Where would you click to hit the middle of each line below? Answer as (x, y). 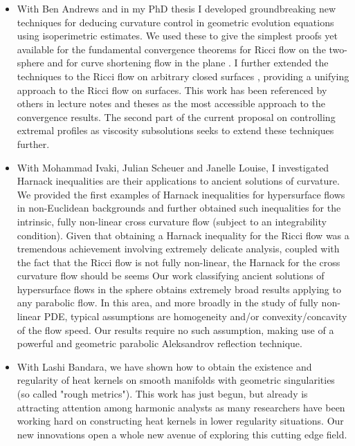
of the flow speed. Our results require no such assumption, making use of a (175, 329)
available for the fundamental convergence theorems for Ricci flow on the (171, 49)
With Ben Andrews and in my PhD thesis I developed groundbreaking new (176, 8)
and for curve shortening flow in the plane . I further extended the (188, 63)
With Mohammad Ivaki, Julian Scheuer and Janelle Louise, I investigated (173, 167)
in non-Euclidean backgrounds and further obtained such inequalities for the (179, 208)
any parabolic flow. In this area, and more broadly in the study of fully (167, 303)
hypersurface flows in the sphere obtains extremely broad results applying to (179, 289)
